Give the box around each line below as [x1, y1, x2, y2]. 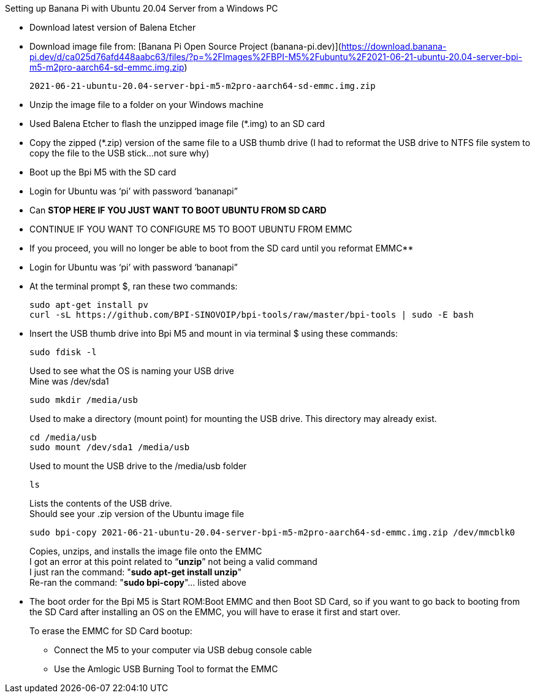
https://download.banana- [341, 41, 447, 52]
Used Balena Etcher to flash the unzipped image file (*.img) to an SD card [29, 118, 325, 129]
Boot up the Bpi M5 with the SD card [29, 167, 176, 177]
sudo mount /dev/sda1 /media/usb [29, 442, 190, 452]
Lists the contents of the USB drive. [29, 498, 172, 508]
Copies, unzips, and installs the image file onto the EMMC [29, 546, 262, 556]
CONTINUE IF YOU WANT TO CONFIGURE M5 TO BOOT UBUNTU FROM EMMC [29, 224, 352, 234]
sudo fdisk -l [29, 347, 97, 357]
